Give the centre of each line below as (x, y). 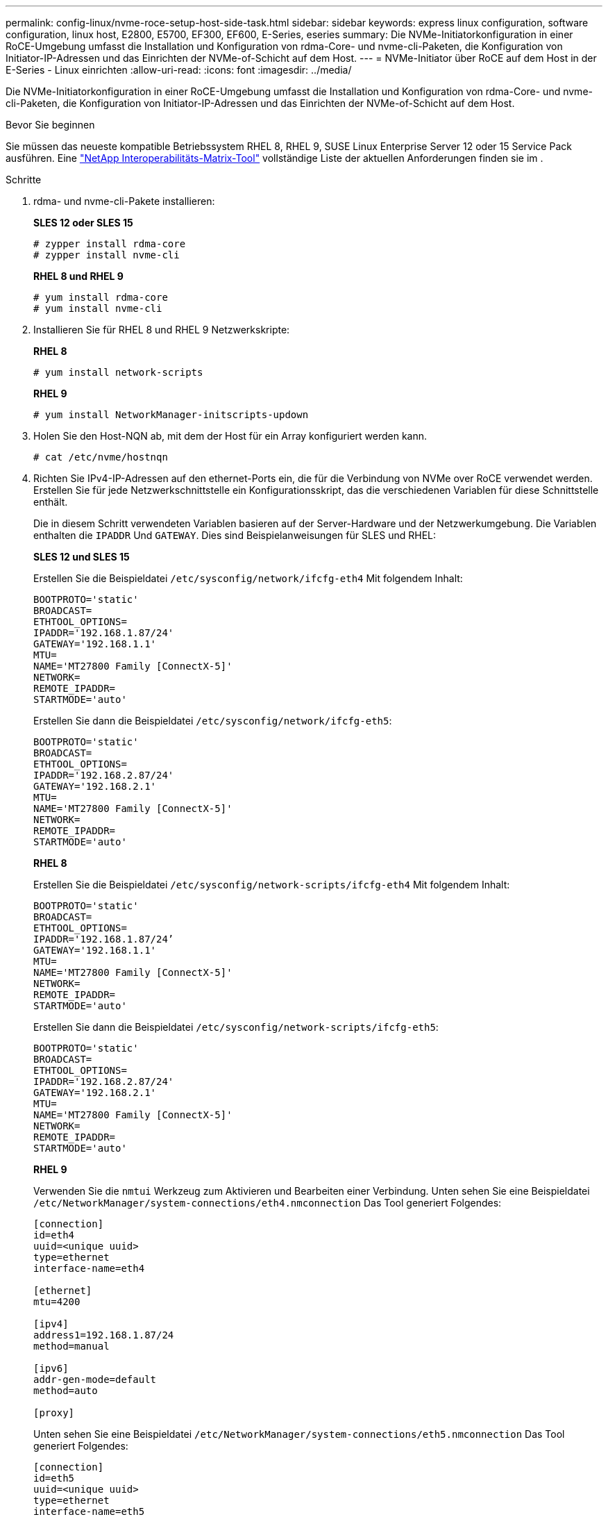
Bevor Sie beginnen (50, 125)
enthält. (51, 502)
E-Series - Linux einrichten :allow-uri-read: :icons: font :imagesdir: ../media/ (179, 70)
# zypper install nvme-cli (107, 255)
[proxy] (54, 1413)
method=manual (71, 1346)
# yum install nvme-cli (98, 308)
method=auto (66, 1391)
